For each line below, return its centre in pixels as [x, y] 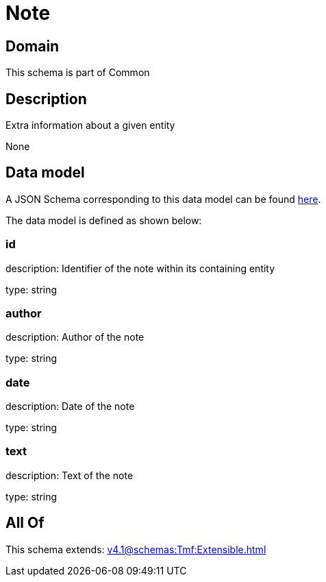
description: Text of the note [70, 475]
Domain [33, 46]
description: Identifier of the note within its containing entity [140, 268]
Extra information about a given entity [90, 125]
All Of [25, 523]
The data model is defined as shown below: [104, 220]
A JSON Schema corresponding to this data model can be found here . [163, 199]
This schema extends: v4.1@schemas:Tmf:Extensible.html [136, 549]
